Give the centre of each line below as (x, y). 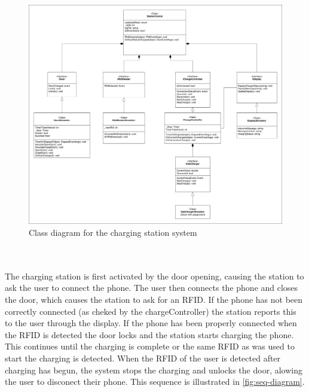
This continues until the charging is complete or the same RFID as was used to (150, 346)
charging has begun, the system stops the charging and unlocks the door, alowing (154, 370)
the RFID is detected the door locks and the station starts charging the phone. (149, 334)
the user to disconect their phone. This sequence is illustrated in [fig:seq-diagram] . (155, 382)
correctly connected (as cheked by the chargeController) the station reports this (151, 311)
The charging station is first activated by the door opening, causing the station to (154, 276)
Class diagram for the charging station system (113, 233)
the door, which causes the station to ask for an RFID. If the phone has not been (154, 299)
